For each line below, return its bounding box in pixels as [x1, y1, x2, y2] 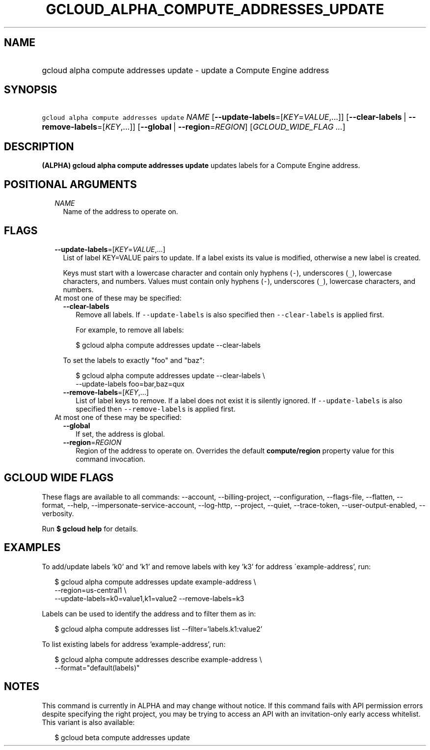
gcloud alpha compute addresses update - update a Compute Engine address [42, 65, 329, 75]
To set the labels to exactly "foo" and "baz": [63, 356, 205, 364]
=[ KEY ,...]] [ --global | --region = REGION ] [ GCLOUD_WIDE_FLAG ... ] [97, 122, 346, 132]
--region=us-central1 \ [54, 585, 127, 594]
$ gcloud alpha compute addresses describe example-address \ [54, 655, 262, 664]
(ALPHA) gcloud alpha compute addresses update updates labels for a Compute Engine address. [42, 161, 360, 170]
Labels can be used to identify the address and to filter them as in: [42, 609, 256, 618]
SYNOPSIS [4, 83, 57, 96]
